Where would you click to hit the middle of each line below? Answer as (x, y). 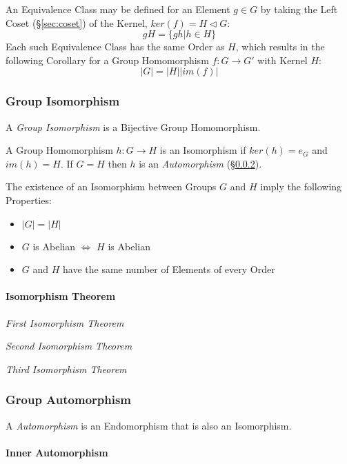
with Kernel (282, 60)
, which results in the (280, 47)
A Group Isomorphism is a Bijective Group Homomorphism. (133, 127)
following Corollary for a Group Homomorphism (107, 60)
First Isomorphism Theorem (65, 322)
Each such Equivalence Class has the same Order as (115, 47)
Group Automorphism (69, 400)
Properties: (29, 200)
